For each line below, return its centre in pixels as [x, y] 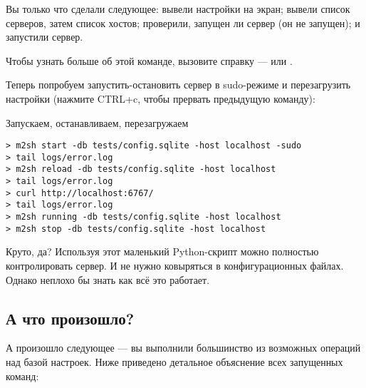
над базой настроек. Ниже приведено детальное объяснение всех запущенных [174, 361]
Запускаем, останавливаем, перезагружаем [97, 122]
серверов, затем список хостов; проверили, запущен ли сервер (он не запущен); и [183, 22]
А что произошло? [70, 318]
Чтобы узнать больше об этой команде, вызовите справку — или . [149, 60]
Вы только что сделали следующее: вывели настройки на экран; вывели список [178, 9]
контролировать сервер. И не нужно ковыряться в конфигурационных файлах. [175, 265]
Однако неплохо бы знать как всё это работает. [108, 279]
